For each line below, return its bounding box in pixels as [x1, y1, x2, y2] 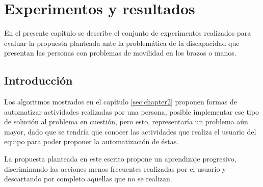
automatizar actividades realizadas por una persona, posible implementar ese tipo [4, 106, 259, 117]
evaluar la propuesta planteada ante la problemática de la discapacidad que [4, 37, 240, 48]
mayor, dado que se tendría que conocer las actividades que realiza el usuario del [4, 126, 256, 137]
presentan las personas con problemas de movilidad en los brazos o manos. [4, 47, 236, 58]
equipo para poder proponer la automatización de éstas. [4, 136, 179, 147]
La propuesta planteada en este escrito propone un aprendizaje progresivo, [4, 153, 236, 164]
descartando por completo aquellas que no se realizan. [4, 173, 172, 184]
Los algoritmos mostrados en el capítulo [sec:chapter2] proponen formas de [4, 96, 238, 107]
